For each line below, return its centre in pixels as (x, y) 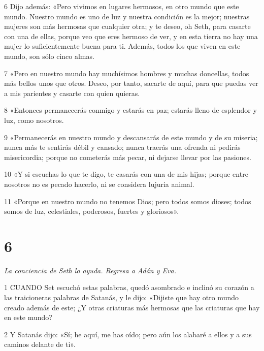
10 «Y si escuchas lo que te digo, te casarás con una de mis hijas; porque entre (126, 174)
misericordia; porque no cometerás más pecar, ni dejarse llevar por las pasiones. (128, 157)
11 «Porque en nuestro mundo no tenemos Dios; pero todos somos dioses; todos (128, 201)
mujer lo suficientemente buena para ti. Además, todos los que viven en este (122, 46)
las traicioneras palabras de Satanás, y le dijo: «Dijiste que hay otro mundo (121, 297)
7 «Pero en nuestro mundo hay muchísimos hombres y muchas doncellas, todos (127, 73)
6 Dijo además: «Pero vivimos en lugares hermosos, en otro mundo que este (122, 6)
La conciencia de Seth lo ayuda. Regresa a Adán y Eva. (90, 270)
